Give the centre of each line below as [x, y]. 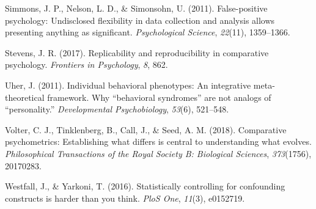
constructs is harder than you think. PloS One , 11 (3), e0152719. [125, 198]
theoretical [25, 97]
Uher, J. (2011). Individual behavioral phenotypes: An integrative [128, 85]
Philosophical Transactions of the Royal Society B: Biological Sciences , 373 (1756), [158, 153]
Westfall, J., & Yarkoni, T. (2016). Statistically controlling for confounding [145, 186]
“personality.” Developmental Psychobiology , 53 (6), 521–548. [117, 109]
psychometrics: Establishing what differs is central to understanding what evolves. [158, 141]
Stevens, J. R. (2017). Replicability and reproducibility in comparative [137, 52]
